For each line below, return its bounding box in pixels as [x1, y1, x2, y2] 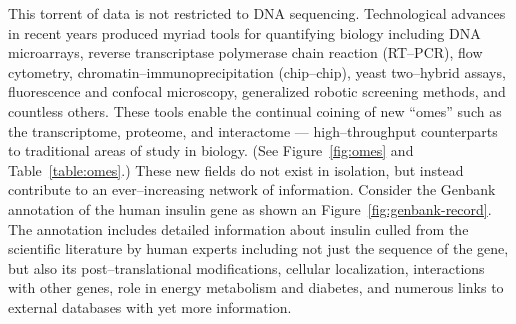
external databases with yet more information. [8, 296, 292, 317]
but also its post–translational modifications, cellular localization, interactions [8, 257, 485, 278]
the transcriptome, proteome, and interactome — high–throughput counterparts [8, 120, 498, 141]
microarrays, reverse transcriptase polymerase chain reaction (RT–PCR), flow [8, 42, 483, 63]
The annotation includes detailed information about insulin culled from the [8, 218, 469, 239]
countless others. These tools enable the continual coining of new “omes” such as [8, 100, 502, 121]
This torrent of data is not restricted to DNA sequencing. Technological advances [8, 3, 506, 23]
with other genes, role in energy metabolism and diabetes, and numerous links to [8, 277, 504, 298]
